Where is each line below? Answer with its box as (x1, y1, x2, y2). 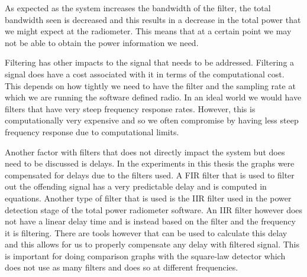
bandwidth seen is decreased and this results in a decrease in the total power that (5, 13, 301, 25)
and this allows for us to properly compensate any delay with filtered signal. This (5, 238, 300, 250)
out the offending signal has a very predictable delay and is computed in (5, 180, 267, 193)
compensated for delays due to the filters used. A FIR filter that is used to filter (5, 168, 295, 181)
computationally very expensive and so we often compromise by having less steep (5, 114, 299, 126)
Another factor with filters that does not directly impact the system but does (5, 145, 285, 158)
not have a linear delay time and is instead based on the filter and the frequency (5, 215, 296, 227)
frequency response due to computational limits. (5, 125, 179, 138)
